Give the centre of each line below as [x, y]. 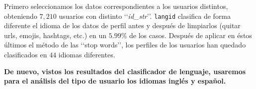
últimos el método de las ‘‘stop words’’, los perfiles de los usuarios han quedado [125, 45]
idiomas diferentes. [87, 55]
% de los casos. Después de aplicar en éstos [186, 35]
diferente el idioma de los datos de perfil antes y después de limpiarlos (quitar [122, 25]
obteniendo [21, 16]
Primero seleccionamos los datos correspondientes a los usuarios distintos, [116, 6]
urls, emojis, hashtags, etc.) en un [55, 35]
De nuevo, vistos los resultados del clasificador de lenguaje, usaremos [125, 71]
